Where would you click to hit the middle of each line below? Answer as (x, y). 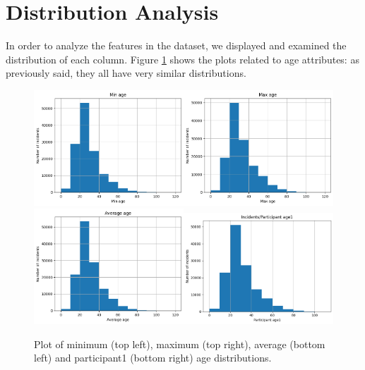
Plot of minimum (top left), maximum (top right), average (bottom (180, 344)
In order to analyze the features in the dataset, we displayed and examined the (176, 45)
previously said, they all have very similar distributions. (126, 73)
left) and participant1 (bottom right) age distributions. (153, 358)
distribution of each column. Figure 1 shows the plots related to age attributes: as (182, 59)
